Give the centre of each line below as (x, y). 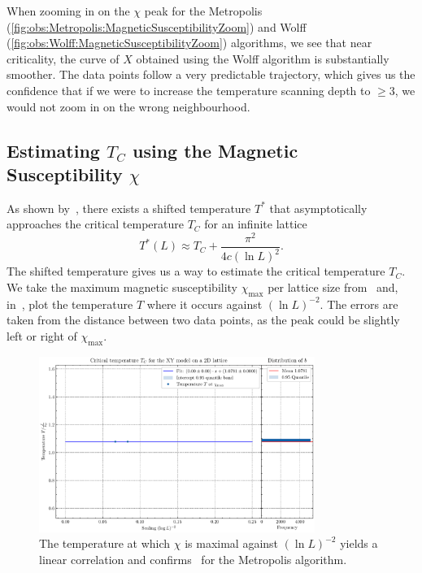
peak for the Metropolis (203, 11)
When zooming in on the (68, 11)
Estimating (53, 150)
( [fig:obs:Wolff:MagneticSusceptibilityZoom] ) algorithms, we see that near (189, 43)
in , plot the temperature (70, 304)
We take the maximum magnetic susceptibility (122, 287)
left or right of (42, 336)
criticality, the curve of (63, 58)
